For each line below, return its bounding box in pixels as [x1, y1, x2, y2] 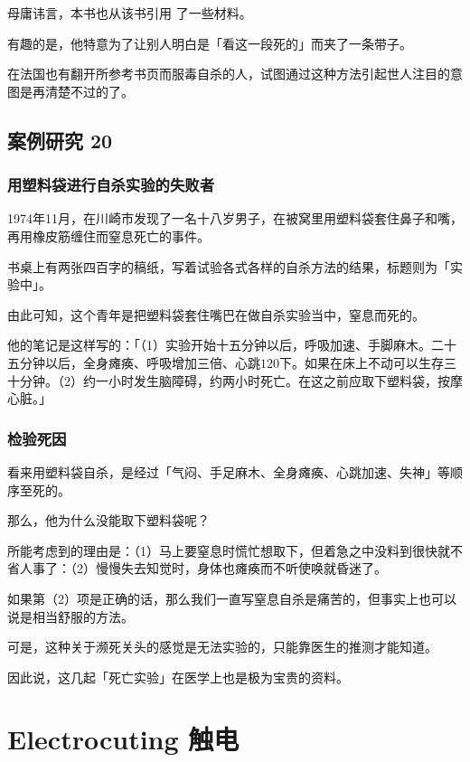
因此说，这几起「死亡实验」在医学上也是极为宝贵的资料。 [7, 667, 349, 686]
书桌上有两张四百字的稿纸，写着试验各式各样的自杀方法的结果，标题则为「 [7, 257, 450, 276]
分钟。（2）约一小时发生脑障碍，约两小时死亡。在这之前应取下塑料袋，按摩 [19, 371, 463, 390]
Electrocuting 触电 [7, 720, 240, 757]
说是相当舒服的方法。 [7, 607, 134, 626]
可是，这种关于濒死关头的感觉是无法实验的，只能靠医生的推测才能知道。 [7, 637, 437, 656]
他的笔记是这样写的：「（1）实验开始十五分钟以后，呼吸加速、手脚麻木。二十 [7, 335, 456, 354]
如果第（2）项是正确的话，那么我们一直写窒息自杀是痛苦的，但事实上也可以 [7, 588, 456, 607]
